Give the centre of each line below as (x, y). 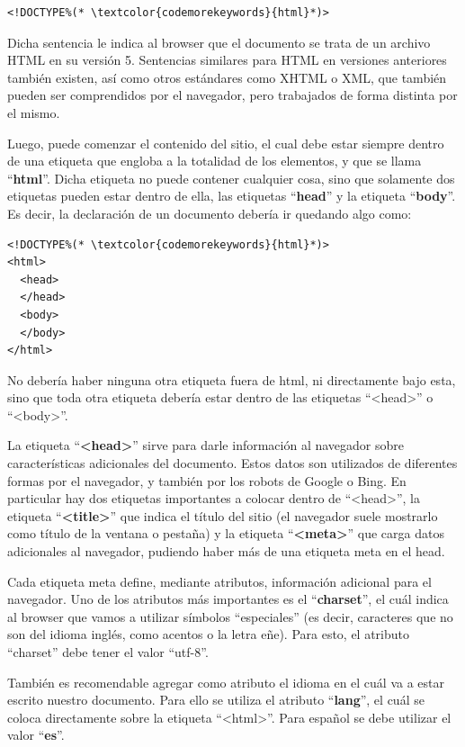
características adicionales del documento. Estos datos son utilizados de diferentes (232, 463)
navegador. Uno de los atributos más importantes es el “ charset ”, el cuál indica (228, 599)
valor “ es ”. (36, 735)
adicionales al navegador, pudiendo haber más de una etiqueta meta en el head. (226, 551)
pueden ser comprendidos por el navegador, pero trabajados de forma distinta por (232, 95)
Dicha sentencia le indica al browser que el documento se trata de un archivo (219, 42)
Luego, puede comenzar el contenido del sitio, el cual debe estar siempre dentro (226, 143)
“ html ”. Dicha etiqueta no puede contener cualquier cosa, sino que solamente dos (231, 178)
